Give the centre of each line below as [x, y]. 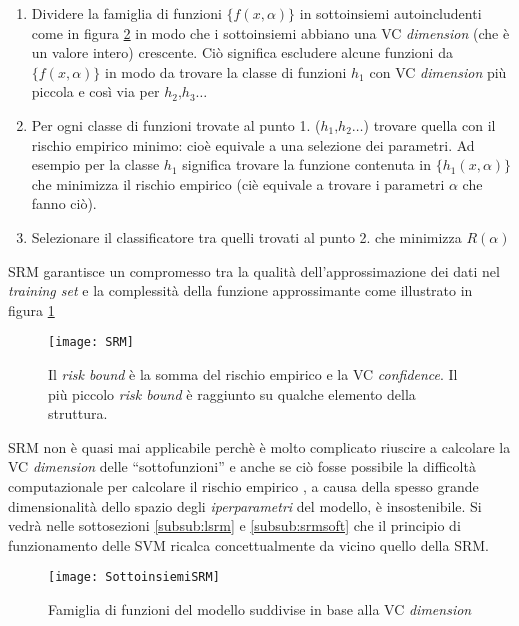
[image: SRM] [91, 342]
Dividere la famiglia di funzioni [126, 13]
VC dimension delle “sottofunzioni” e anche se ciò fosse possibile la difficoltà [242, 466]
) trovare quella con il [429, 124]
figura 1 [31, 309]
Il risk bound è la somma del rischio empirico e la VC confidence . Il [253, 373]
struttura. [78, 413]
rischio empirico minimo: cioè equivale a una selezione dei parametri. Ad [253, 144]
